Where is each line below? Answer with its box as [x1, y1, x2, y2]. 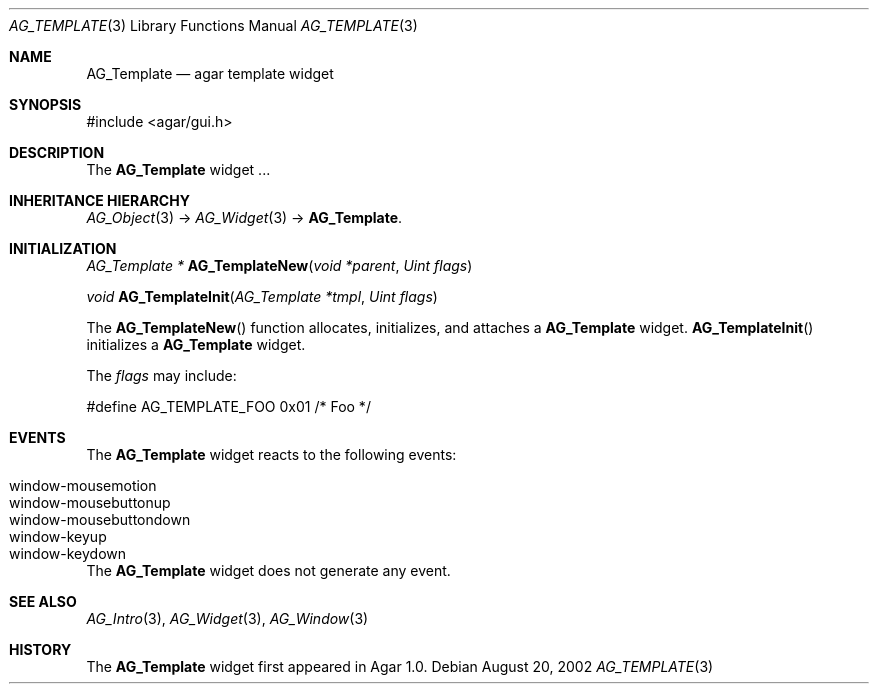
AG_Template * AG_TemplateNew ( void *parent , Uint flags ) [86, 257, 473, 274]
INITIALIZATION [9, 240, 117, 257]
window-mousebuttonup [9, 494, 171, 511]
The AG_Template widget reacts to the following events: [86, 446, 457, 463]
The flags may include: [86, 367, 237, 384]
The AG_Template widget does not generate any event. [86, 562, 451, 579]
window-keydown [9, 545, 127, 562]
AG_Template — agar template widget [86, 65, 334, 82]
